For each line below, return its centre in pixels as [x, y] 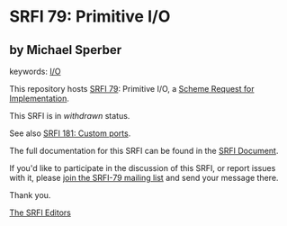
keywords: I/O [35, 71]
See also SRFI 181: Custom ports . [70, 133]
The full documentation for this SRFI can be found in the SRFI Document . [144, 151]
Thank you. [30, 195]
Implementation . [40, 98]
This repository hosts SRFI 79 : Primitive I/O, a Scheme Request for [132, 89]
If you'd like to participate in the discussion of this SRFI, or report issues [143, 168]
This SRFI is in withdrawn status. [70, 116]
